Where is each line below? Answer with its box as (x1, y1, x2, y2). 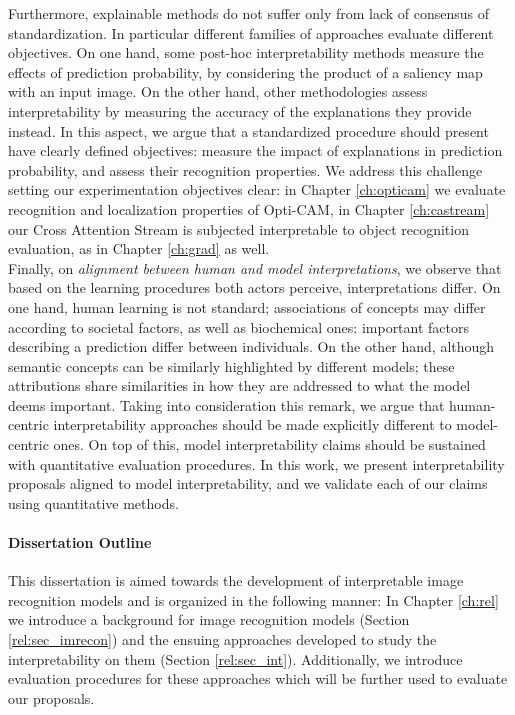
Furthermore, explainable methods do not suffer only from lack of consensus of (8, 3, 490, 23)
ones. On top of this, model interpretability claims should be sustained (53, 434, 486, 455)
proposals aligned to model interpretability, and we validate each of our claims (8, 473, 488, 494)
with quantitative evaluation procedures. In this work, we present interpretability (8, 453, 505, 474)
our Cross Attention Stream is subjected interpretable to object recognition (8, 218, 469, 239)
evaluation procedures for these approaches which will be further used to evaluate (8, 668, 508, 689)
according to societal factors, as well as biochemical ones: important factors (8, 316, 470, 337)
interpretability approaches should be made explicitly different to (53, 414, 452, 435)
